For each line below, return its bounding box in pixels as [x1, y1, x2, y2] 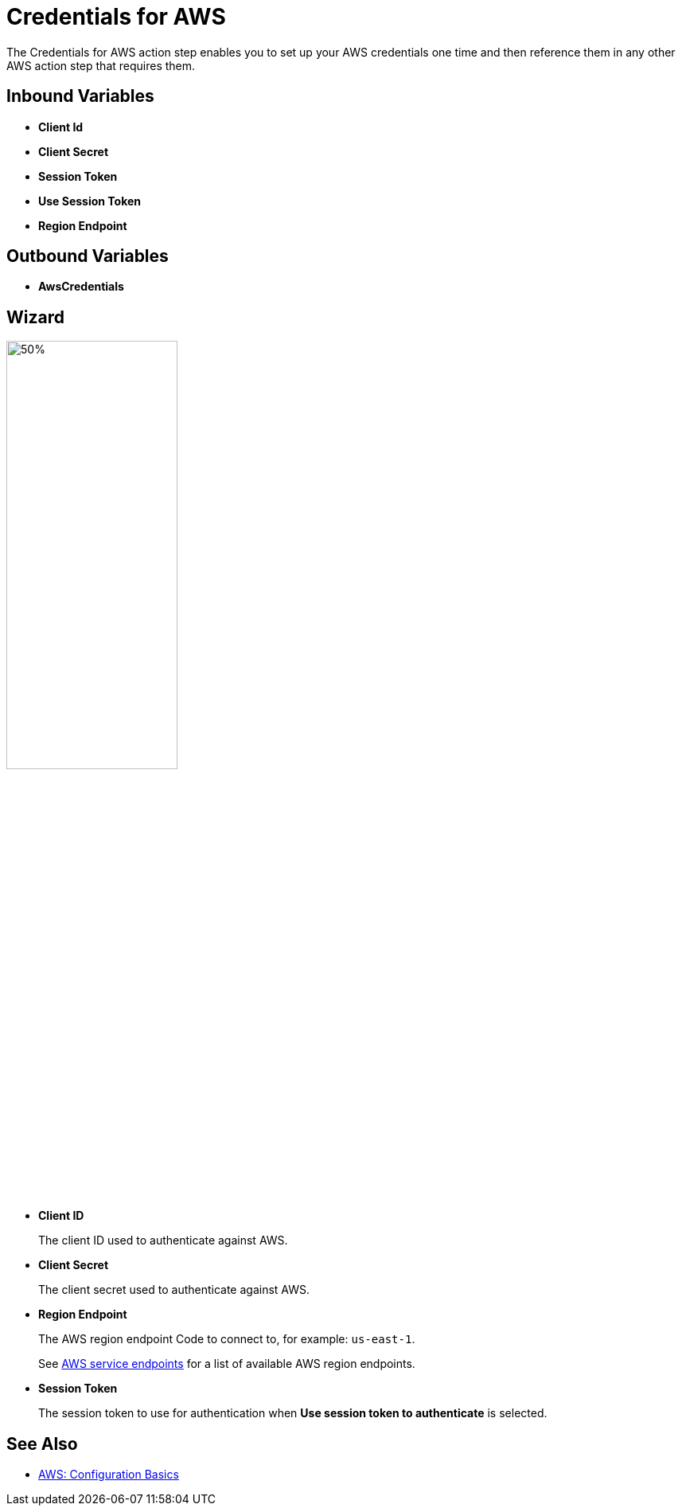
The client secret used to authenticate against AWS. [38, 1283, 310, 1297]
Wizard [6, 307, 64, 327]
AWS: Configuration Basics [38, 1467, 179, 1482]
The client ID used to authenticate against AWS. [38, 1233, 288, 1248]
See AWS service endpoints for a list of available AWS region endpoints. [38, 1357, 415, 1371]
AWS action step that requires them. [6, 58, 196, 72]
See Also [6, 1433, 78, 1454]
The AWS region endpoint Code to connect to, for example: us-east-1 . [38, 1332, 415, 1346]
